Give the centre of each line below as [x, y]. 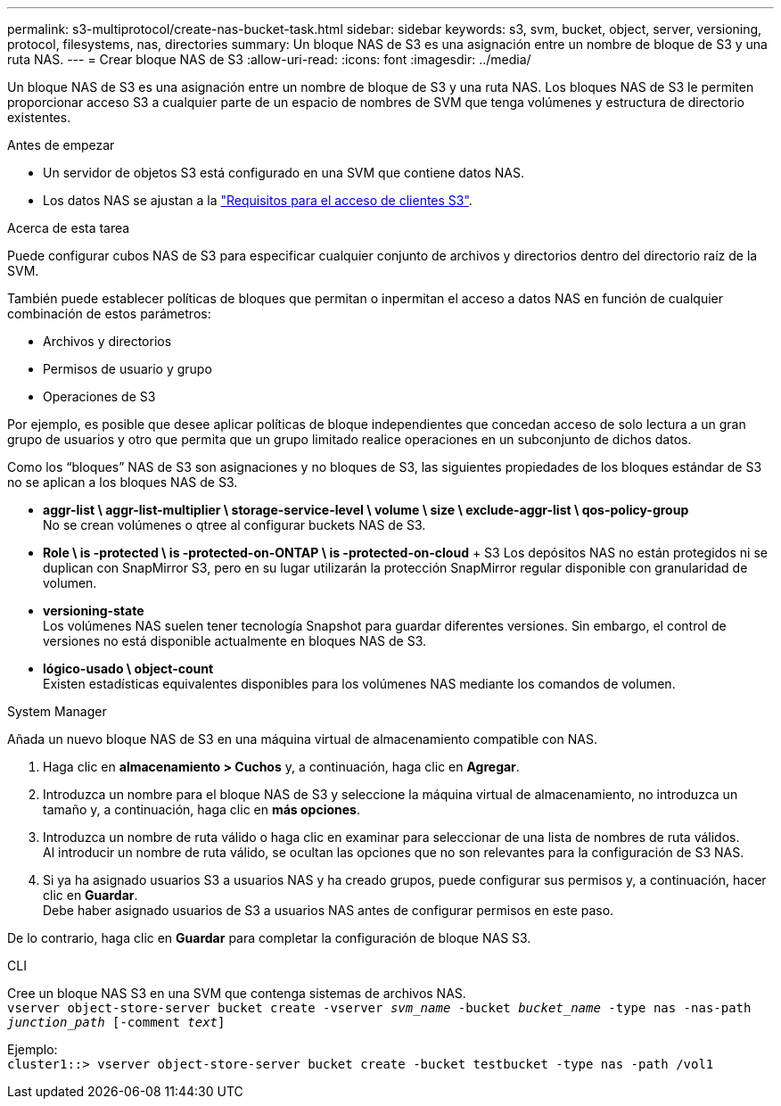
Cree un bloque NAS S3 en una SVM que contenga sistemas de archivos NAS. [237, 993]
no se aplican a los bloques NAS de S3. [123, 482]
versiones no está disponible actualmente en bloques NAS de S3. [235, 641]
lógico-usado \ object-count [128, 669]
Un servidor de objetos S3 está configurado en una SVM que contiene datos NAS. [284, 173]
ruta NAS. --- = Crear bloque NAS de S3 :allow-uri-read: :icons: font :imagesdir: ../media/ [269, 59]
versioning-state [94, 611]
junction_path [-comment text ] [116, 1022]
